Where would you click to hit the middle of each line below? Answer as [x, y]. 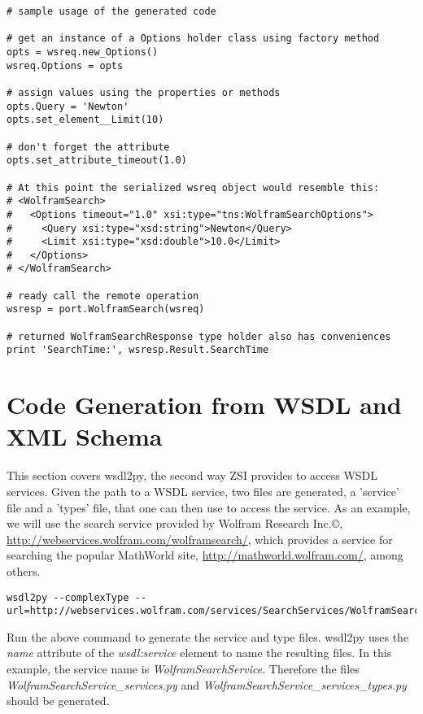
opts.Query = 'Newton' [68, 106]
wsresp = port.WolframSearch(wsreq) [106, 309]
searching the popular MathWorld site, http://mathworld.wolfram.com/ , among [205, 555]
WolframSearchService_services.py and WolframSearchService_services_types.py [207, 684]
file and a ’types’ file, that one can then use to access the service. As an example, [209, 507]
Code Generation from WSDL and [204, 405]
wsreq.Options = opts [65, 65]
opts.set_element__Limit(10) [85, 120]
